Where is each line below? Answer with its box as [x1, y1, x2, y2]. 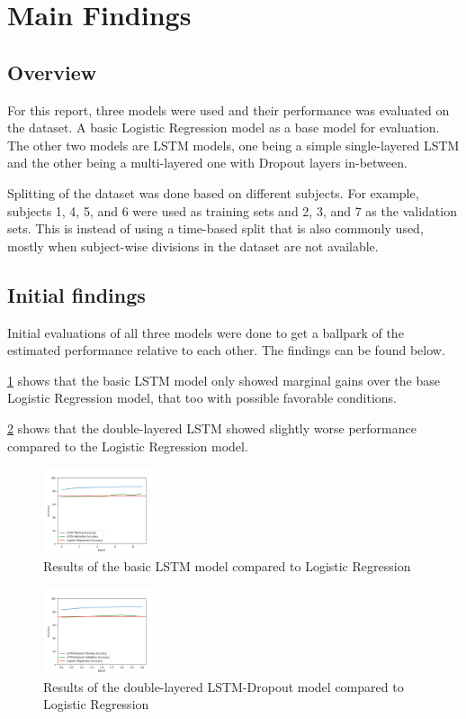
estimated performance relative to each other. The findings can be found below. [7, 341, 445, 359]
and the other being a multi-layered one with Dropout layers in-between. [7, 153, 408, 172]
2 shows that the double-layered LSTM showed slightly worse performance [7, 418, 417, 437]
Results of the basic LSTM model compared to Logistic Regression [43, 557, 411, 576]
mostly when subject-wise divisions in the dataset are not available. [7, 236, 379, 255]
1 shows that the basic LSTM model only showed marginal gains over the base [7, 370, 440, 389]
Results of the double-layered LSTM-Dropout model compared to [43, 677, 404, 696]
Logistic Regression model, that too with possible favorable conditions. [7, 388, 397, 407]
